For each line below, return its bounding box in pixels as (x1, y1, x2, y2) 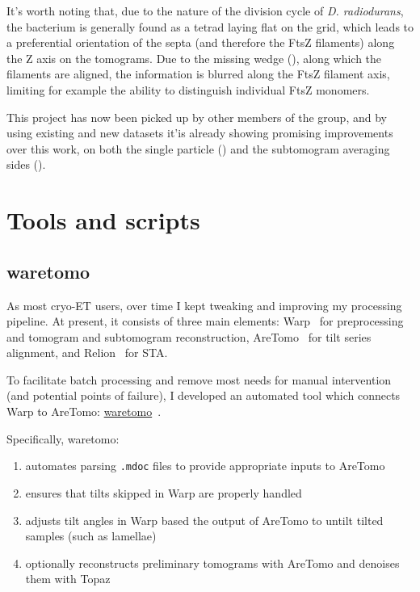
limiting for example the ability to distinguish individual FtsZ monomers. (6, 81, 370, 98)
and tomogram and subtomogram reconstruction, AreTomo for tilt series (6, 328, 372, 345)
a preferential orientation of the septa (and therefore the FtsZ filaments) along (6, 34, 395, 51)
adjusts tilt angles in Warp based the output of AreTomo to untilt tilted (25, 511, 384, 528)
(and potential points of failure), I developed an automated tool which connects (6, 387, 401, 404)
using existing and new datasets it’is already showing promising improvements (6, 124, 393, 141)
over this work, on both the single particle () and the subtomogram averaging (6, 140, 390, 157)
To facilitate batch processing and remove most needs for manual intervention (6, 371, 392, 388)
